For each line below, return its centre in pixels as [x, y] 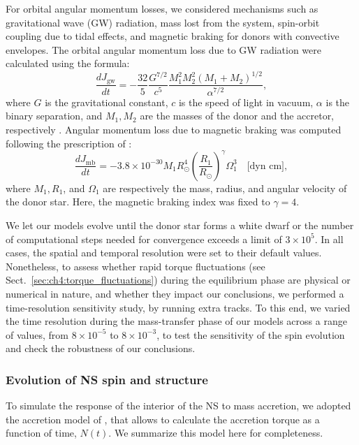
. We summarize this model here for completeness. [216, 433]
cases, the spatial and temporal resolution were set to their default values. [164, 253]
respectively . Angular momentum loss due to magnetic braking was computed [174, 130]
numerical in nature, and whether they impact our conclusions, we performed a [175, 293]
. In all [329, 239]
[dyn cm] [265, 166]
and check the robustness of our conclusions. [101, 348]
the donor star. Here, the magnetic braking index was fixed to [138, 202]
